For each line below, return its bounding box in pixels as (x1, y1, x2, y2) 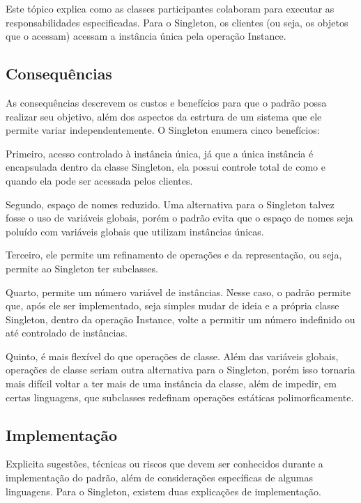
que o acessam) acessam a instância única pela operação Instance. (6, 29, 286, 43)
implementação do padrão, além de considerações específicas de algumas (6, 470, 314, 485)
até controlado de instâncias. (6, 325, 128, 340)
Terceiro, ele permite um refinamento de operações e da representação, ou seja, (6, 247, 342, 262)
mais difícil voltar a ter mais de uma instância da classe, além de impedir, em (6, 376, 337, 391)
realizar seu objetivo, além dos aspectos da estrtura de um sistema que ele (6, 109, 322, 123)
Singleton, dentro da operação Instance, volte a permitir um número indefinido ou (6, 311, 355, 326)
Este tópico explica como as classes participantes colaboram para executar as (6, 1, 335, 15)
